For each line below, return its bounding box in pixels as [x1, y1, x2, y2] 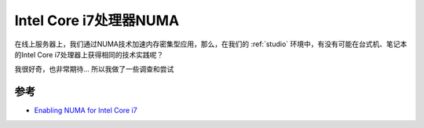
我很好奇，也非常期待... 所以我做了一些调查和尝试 [14, 64, 174, 74]
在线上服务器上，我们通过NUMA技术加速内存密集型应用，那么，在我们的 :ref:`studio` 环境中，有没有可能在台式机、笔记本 [14, 39, 408, 49]
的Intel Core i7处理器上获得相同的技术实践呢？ [14, 49, 164, 59]
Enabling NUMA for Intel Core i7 [34, 106, 137, 115]
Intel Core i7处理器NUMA [14, 12, 180, 29]
